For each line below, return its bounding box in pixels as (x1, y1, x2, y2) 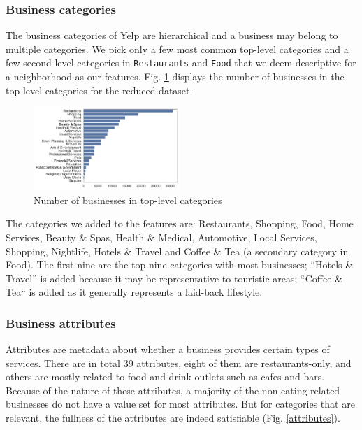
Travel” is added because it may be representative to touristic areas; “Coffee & (6, 271, 342, 285)
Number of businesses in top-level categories (34, 192, 222, 207)
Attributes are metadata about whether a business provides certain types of (6, 342, 330, 357)
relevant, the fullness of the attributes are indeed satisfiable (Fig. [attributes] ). (6, 410, 340, 425)
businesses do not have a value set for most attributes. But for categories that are (6, 396, 355, 411)
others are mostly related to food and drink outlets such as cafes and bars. (6, 369, 325, 384)
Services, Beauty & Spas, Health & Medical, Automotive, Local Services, (6, 229, 317, 244)
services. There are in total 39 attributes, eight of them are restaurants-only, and (6, 355, 352, 370)
